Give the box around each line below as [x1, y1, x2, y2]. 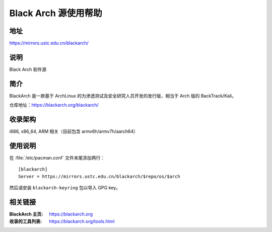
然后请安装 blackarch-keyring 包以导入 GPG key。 [9, 185, 121, 191]
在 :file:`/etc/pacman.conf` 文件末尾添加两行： [9, 155, 105, 161]
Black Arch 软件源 [9, 66, 46, 72]
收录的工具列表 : [9, 218, 42, 224]
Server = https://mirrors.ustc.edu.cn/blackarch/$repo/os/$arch [18, 174, 181, 179]
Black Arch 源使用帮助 [9, 8, 102, 19]
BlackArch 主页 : [9, 211, 43, 217]
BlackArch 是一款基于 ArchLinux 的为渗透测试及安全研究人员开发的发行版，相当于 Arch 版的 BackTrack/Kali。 [9, 93, 237, 99]
